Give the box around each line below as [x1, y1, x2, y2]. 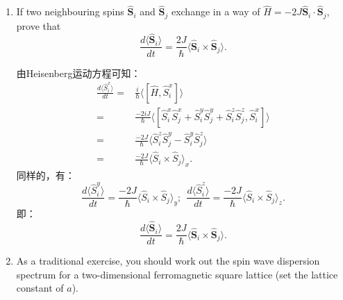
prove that [16, 18, 61, 33]
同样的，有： [16, 167, 75, 182]
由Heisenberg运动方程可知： [16, 65, 141, 80]
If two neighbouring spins [16, 4, 124, 19]
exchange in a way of [171, 4, 260, 19]
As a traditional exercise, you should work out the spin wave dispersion [16, 253, 320, 268]
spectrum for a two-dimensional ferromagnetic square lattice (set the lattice [16, 267, 338, 281]
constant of [16, 281, 64, 295]
